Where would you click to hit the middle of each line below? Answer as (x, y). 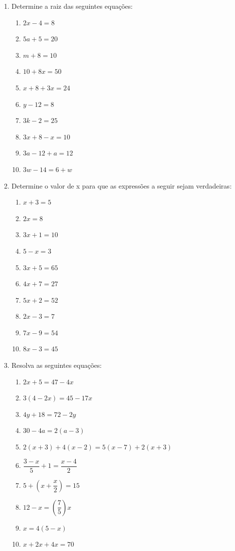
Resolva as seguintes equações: (57, 365)
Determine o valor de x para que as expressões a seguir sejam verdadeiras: (122, 185)
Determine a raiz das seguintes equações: (72, 6)
